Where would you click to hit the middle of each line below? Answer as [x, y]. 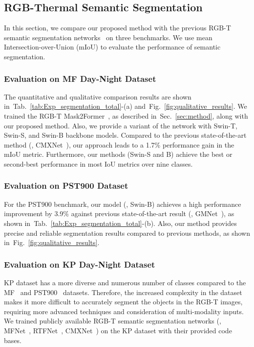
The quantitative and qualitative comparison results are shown [98, 96]
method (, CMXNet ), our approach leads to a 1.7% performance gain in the [119, 144]
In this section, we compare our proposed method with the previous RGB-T [117, 28]
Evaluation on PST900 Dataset [66, 186]
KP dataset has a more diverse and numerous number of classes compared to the [125, 282]
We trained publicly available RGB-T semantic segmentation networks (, [113, 321]
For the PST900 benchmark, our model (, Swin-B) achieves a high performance [123, 204]
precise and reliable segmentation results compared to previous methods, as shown [127, 233]
